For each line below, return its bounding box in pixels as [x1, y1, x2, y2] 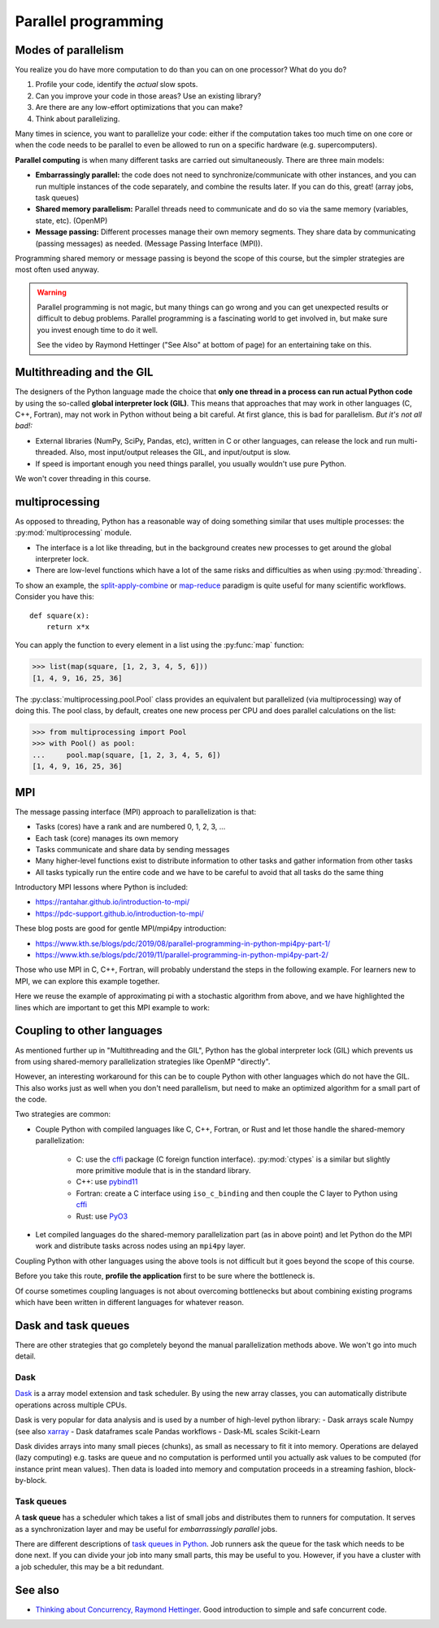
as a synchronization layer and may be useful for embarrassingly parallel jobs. [15, 1524, 278, 1534]
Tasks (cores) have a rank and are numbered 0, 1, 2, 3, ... [35, 822, 226, 832]
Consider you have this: [15, 592, 95, 602]
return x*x [46, 622, 90, 631]
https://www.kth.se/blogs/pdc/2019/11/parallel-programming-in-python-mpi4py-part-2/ [35, 950, 328, 960]
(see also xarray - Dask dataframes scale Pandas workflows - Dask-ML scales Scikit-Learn [15, 1426, 320, 1436]
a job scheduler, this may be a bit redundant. [15, 1561, 164, 1571]
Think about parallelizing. [35, 114, 120, 124]
